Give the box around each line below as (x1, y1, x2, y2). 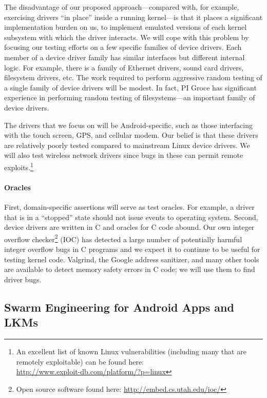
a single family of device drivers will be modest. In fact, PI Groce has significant (4, 82, 257, 93)
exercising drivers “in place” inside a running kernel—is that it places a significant (4, 11, 263, 22)
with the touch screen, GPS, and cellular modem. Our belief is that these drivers (4, 130, 258, 140)
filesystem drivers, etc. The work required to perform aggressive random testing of (4, 72, 262, 83)
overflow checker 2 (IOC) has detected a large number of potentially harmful (4, 232, 242, 244)
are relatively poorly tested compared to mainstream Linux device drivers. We (4, 139, 250, 150)
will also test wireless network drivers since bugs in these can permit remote (4, 150, 243, 160)
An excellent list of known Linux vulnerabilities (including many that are (16, 346, 246, 356)
